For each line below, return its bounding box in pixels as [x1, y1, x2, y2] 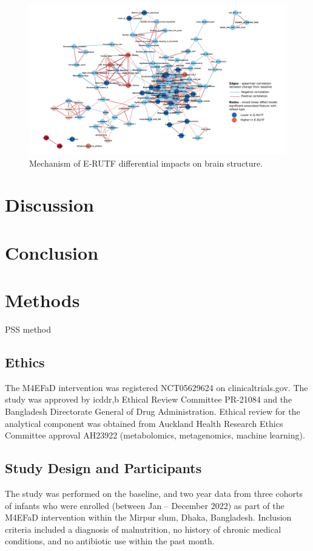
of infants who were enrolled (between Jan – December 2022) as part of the [5, 499, 284, 511]
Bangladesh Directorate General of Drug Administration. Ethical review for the [5, 405, 300, 417]
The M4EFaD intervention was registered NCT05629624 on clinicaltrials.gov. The [5, 381, 308, 393]
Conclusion [5, 240, 99, 265]
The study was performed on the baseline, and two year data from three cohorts [5, 487, 303, 499]
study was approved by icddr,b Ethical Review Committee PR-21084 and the [5, 393, 292, 406]
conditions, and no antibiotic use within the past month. [5, 535, 215, 547]
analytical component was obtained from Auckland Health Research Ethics [5, 417, 283, 429]
